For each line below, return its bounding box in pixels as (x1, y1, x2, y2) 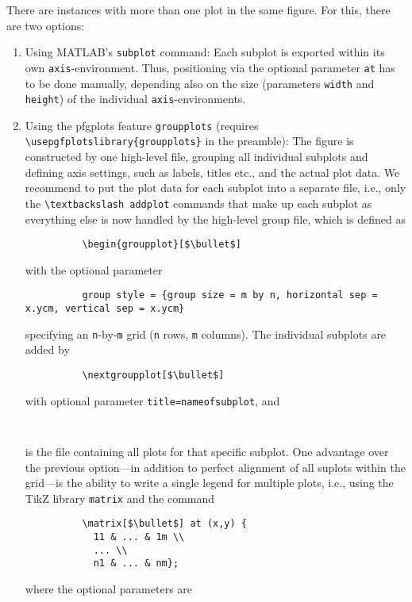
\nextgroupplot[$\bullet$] (82, 369, 225, 381)
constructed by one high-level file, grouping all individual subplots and (25, 148, 368, 165)
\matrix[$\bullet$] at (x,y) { (82, 518, 247, 530)
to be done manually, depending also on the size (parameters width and (25, 75, 375, 91)
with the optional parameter (25, 261, 163, 278)
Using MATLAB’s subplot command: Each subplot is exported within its (25, 44, 385, 60)
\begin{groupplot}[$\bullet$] (82, 239, 241, 251)
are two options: (6, 17, 85, 33)
